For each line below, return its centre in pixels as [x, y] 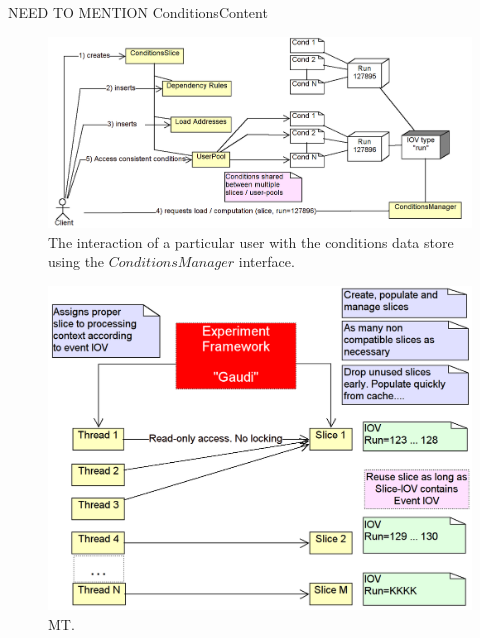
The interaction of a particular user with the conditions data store [251, 241]
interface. [266, 261]
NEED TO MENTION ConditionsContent [138, 12]
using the [76, 261]
